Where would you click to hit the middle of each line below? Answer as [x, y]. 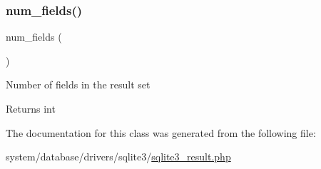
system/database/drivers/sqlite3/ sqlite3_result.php [118, 157]
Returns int [31, 108]
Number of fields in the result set [78, 84]
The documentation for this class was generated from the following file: [161, 132]
